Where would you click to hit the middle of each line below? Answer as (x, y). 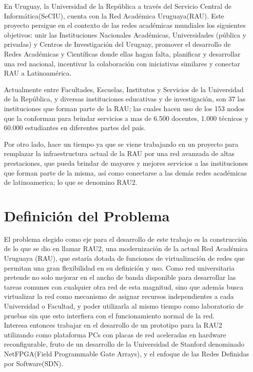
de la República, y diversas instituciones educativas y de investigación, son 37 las (125, 99)
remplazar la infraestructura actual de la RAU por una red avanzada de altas (119, 153)
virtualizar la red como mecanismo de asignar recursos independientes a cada (119, 296)
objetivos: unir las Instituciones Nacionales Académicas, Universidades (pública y (125, 34)
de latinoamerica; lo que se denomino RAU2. (71, 182)
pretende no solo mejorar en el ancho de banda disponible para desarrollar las (120, 277)
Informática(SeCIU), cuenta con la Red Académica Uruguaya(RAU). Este (114, 15)
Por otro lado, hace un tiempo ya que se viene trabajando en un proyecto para (121, 144)
